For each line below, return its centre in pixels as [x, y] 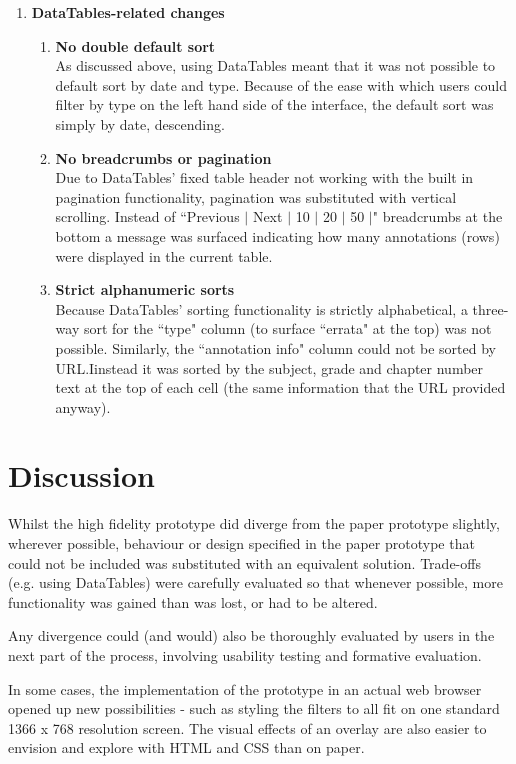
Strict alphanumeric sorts [145, 289]
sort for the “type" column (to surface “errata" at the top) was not [287, 328]
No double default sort [135, 45]
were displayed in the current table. [164, 255]
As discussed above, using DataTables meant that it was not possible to [275, 65]
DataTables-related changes [128, 12]
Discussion [81, 475]
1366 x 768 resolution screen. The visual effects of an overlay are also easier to [247, 727]
